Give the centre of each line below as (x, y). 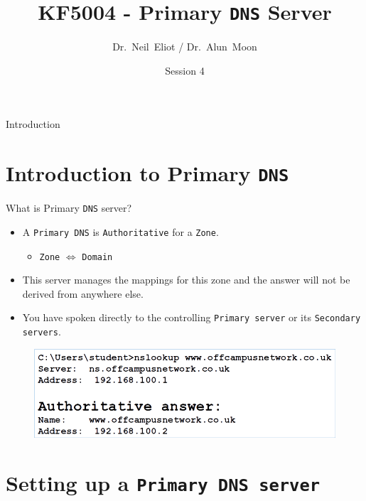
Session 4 (185, 70)
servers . (42, 332)
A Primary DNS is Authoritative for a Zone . (120, 231)
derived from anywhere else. (83, 293)
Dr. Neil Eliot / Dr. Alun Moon (185, 47)
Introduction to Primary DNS (147, 173)
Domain (97, 257)
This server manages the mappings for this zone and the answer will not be (186, 280)
